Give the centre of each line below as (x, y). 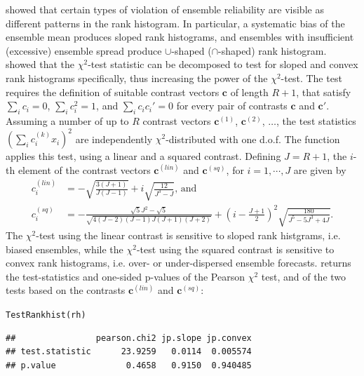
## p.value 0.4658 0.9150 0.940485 (129, 365)
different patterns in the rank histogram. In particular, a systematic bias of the (175, 23)
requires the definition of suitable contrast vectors (113, 92)
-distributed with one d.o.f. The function (253, 139)
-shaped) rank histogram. (272, 50)
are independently (114, 139)
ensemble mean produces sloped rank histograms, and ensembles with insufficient (180, 37)
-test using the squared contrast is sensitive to (235, 249)
